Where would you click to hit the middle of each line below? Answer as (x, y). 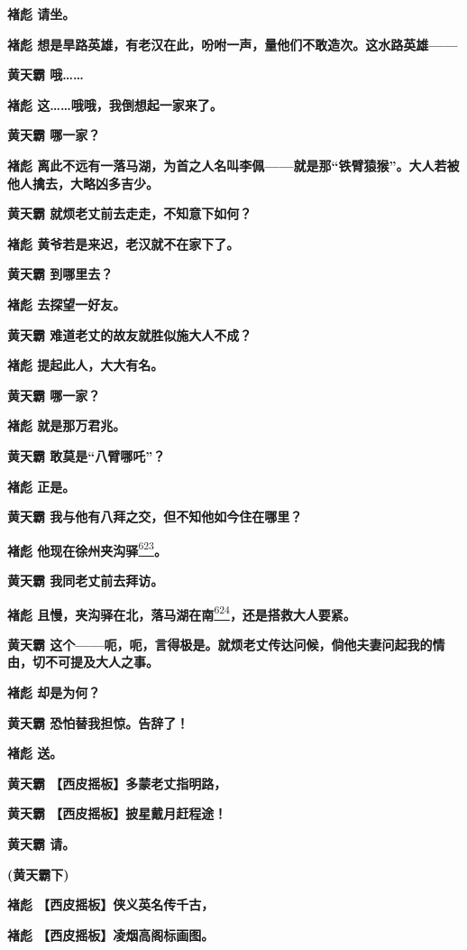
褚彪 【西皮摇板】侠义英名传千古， (111, 904)
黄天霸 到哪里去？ (60, 274)
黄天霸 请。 (41, 843)
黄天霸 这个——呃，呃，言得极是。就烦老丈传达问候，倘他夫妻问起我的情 (226, 644)
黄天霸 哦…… (46, 74)
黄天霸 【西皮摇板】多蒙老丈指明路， (117, 783)
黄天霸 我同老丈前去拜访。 (86, 580)
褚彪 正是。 (41, 486)
